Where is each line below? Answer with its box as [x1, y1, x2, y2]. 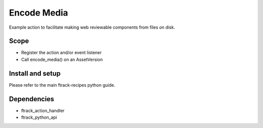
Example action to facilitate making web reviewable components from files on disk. [9, 24, 175, 30]
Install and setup [9, 69, 61, 77]
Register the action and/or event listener [21, 50, 102, 55]
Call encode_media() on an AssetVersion [21, 56, 103, 62]
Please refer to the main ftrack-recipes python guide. [9, 82, 115, 88]
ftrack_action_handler [21, 108, 65, 113]
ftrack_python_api [21, 114, 57, 120]
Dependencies [9, 95, 55, 103]
